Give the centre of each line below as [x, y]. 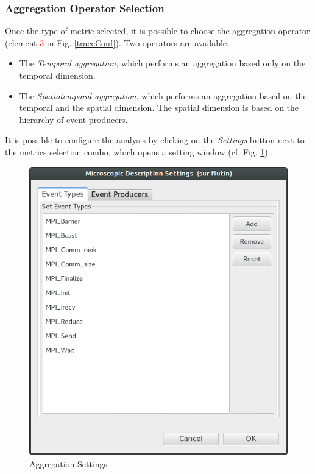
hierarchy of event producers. [73, 119]
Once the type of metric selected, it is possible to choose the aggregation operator [157, 31]
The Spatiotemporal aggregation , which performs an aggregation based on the [163, 95]
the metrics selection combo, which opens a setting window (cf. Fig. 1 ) [136, 151]
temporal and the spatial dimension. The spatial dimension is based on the [159, 108]
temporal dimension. [57, 75]
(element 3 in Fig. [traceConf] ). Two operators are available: [117, 42]
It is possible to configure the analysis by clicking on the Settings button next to [155, 140]
